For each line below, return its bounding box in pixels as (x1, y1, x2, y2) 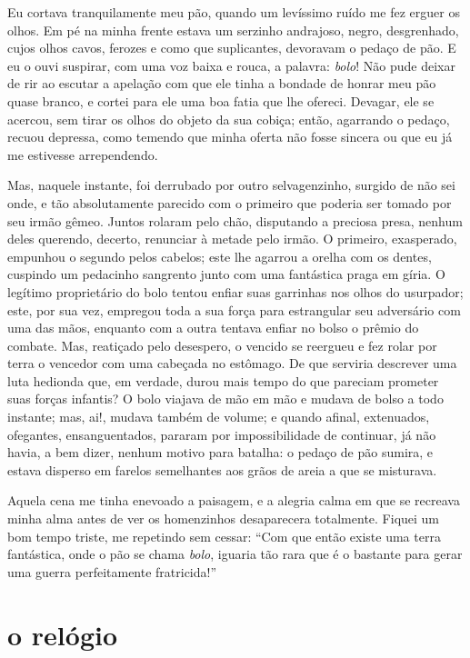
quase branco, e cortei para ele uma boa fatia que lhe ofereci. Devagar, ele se (7, 91, 435, 110)
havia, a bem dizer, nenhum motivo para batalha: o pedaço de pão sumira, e (7, 443, 434, 462)
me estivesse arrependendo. (7, 145, 158, 164)
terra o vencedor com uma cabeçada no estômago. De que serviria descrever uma (7, 354, 457, 373)
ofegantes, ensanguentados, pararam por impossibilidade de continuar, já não (7, 424, 436, 444)
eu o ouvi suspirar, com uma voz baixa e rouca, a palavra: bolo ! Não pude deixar (7, 55, 455, 75)
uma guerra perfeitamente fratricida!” (7, 562, 217, 581)
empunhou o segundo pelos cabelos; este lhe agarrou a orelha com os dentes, (7, 246, 432, 265)
